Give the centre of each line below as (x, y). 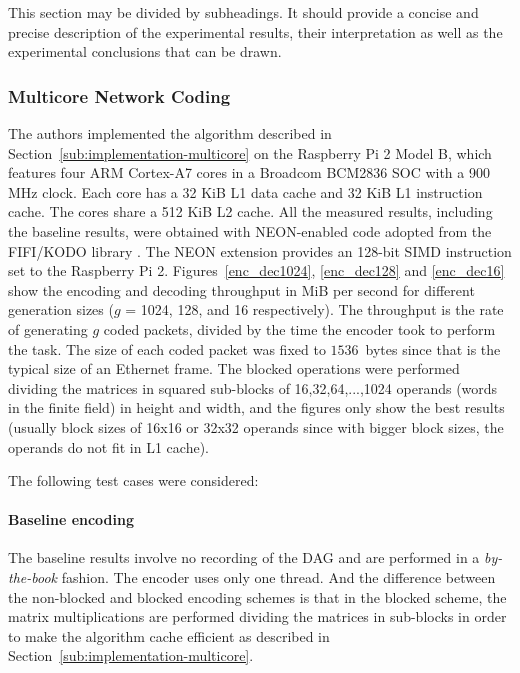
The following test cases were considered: (133, 480)
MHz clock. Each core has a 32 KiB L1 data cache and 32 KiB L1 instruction (245, 191)
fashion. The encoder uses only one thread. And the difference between (278, 577)
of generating (48, 328)
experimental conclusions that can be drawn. (145, 51)
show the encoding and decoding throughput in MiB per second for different (241, 289)
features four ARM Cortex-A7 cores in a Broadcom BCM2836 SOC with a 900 (249, 172)
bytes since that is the (433, 348)
